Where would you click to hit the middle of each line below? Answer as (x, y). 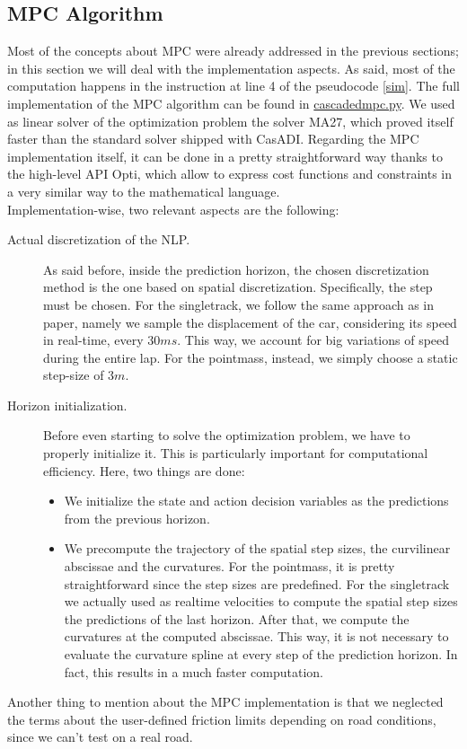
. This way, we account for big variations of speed (313, 340)
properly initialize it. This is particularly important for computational (236, 453)
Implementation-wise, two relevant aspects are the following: (173, 209)
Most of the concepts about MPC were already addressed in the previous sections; (233, 51)
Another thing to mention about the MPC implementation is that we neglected (225, 702)
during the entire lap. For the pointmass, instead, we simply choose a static (251, 357)
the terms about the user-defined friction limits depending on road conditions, (222, 719)
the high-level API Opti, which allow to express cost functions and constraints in (230, 174)
